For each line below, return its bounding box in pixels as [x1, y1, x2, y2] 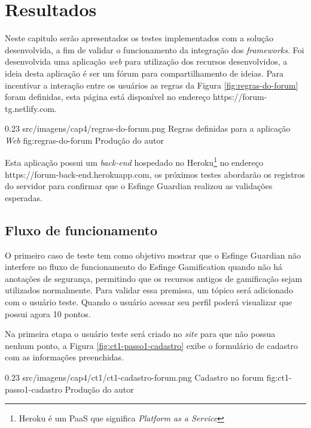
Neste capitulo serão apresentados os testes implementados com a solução [5, 32, 274, 44]
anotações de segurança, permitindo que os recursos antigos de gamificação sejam [5, 272, 303, 284]
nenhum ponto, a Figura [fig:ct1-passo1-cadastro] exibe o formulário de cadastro [5, 339, 298, 351]
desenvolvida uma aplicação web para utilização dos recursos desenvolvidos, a [5, 55, 288, 68]
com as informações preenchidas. [5, 351, 124, 363]
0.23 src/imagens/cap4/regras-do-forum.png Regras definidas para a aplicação [5, 122, 291, 135]
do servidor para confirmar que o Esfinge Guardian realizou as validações [5, 180, 273, 192]
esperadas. [5, 191, 42, 204]
